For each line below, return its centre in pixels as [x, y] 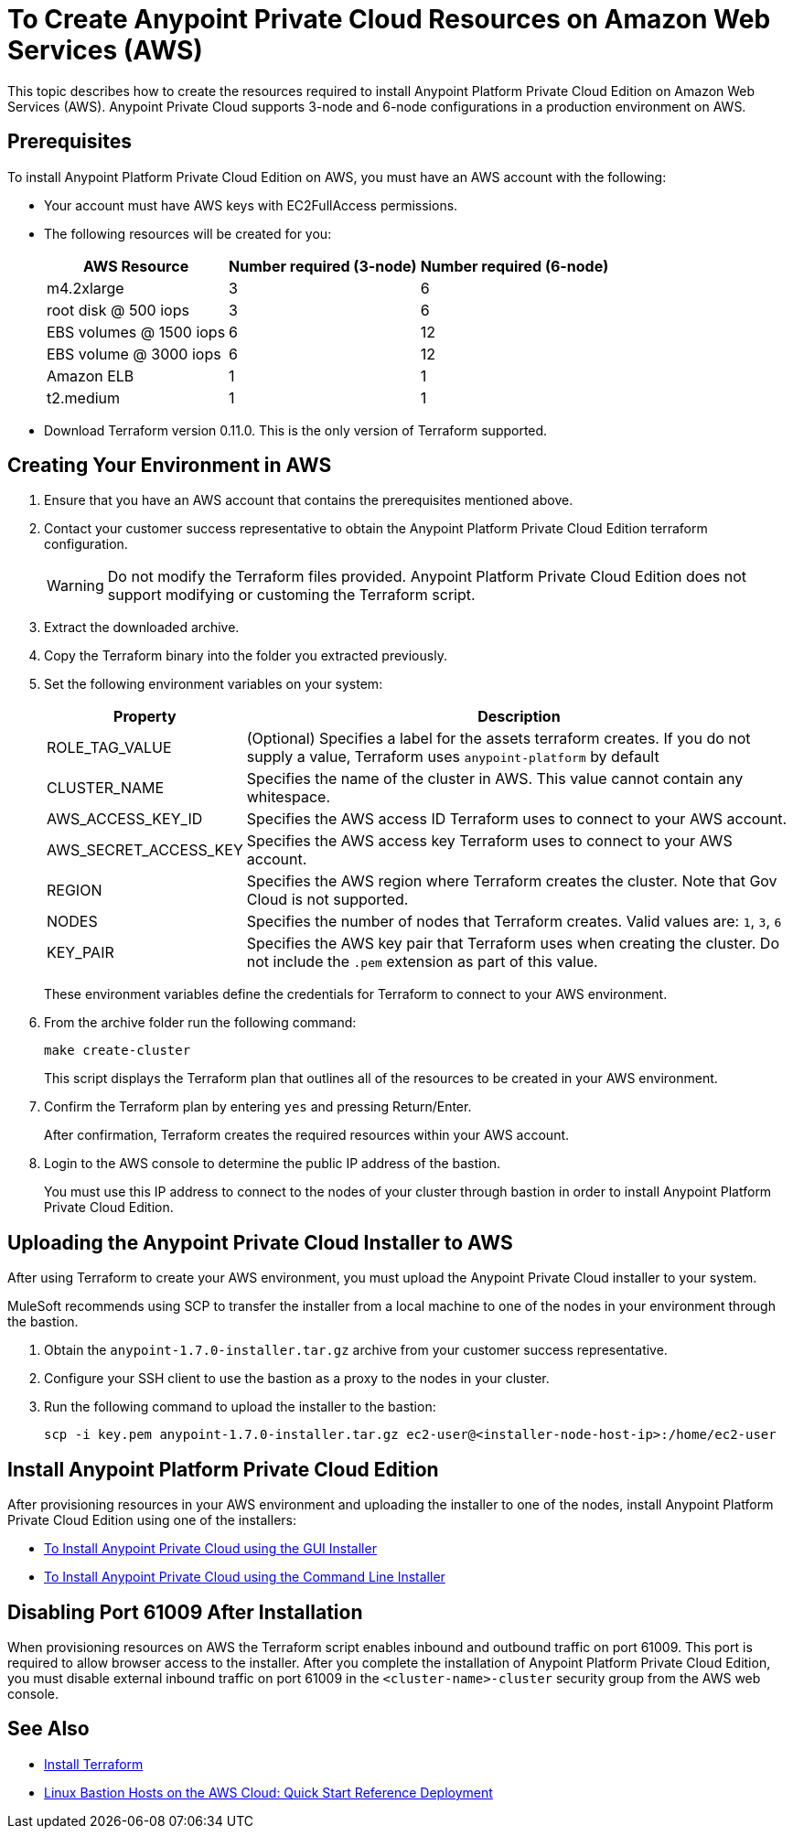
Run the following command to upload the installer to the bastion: [240, 1407]
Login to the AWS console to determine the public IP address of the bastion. [273, 1164]
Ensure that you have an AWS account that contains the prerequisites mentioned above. [309, 500]
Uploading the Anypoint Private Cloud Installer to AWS [260, 1242]
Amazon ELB [91, 376]
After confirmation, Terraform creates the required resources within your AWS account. [307, 1135]
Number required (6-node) [514, 266]
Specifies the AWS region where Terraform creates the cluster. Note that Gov [512, 881]
